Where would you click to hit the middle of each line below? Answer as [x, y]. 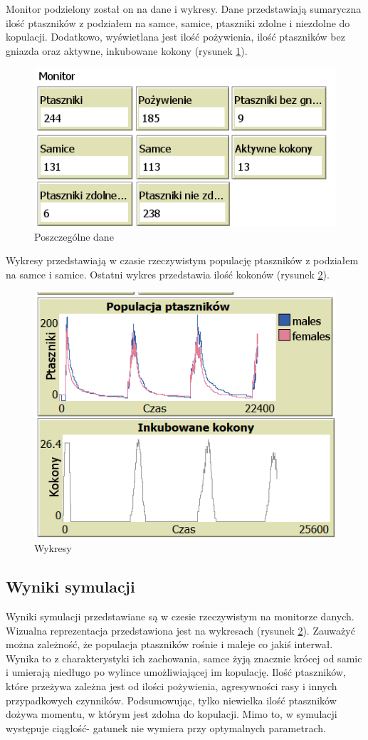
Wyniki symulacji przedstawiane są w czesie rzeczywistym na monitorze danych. [180, 616]
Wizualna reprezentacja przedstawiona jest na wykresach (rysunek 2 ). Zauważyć [180, 630]
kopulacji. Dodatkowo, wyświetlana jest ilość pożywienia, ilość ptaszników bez [175, 37]
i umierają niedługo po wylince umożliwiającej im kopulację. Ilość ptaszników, [176, 672]
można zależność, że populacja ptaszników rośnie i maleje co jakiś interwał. [169, 644]
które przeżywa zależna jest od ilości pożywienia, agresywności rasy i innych [172, 686]
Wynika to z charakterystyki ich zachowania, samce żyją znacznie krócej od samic [184, 658]
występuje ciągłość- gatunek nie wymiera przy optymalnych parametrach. [166, 728]
